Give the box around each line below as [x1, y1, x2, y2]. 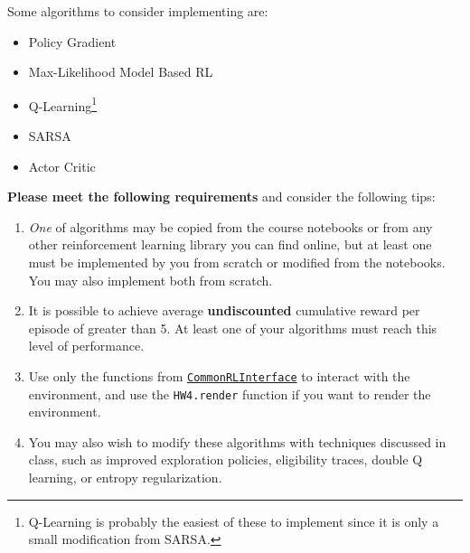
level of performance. [28, 336, 145, 355]
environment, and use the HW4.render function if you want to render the [28, 384, 431, 403]
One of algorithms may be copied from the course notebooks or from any [28, 217, 433, 236]
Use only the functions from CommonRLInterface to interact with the [28, 366, 410, 385]
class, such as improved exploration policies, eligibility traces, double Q [28, 450, 423, 469]
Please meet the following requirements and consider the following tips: [7, 187, 436, 206]
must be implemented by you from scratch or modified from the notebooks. [28, 253, 446, 271]
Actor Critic [28, 156, 96, 175]
